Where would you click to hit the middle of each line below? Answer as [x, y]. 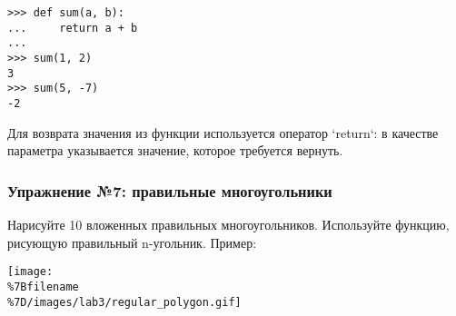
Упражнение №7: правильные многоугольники [170, 190]
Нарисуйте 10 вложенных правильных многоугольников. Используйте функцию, [228, 224]
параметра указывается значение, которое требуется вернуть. [175, 150]
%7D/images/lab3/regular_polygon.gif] [124, 302]
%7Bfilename [43, 286]
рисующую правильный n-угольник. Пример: [132, 242]
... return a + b [73, 28]
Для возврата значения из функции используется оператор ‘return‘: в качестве [223, 132]
